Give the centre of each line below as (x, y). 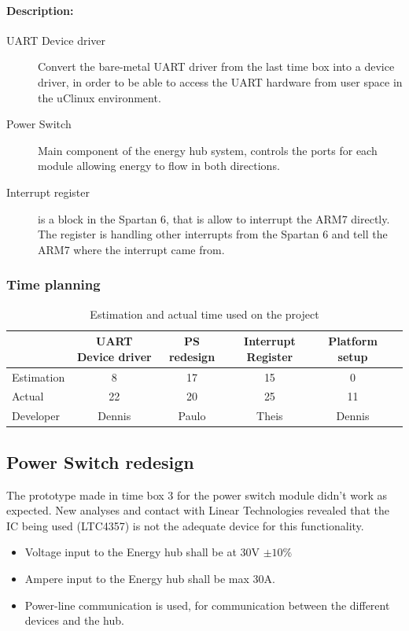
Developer (36, 416)
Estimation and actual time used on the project (204, 314)
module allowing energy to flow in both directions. (159, 166)
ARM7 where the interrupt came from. (131, 249)
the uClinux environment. (99, 97)
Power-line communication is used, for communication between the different (207, 605)
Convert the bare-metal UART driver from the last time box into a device (216, 66)
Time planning (53, 284)
